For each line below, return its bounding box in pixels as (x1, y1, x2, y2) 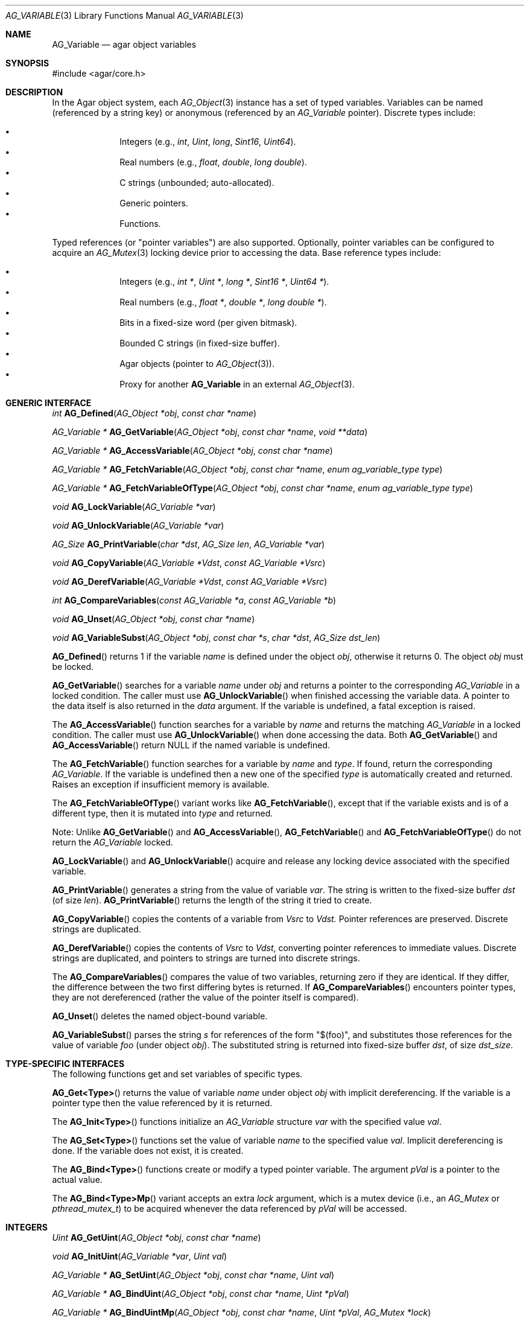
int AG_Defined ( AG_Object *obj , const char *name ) (52, 408, 257, 418)
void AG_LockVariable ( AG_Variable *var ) (52, 501, 216, 512)
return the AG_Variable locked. (52, 837, 173, 847)
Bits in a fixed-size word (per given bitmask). (119, 317, 297, 328)
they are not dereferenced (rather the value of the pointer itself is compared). (52, 992, 359, 1002)
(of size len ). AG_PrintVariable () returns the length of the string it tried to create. (52, 895, 372, 905)
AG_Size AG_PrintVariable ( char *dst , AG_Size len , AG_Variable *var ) (52, 539, 325, 549)
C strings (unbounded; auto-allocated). (119, 177, 274, 188)
